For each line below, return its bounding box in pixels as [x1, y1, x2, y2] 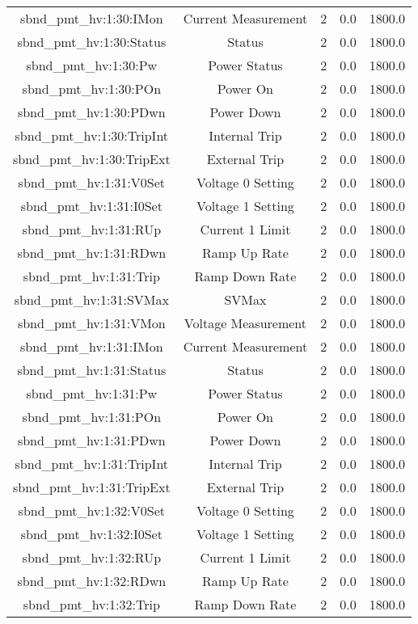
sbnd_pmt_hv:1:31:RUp [22, 220, 162, 238]
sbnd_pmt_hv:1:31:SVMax [14, 290, 169, 309]
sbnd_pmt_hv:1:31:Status [17, 360, 167, 379]
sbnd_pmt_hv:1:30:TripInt [15, 126, 169, 145]
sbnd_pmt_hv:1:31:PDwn [17, 431, 166, 449]
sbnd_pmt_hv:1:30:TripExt [13, 150, 171, 168]
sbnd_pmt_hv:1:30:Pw [26, 56, 158, 74]
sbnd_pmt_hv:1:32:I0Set [20, 525, 163, 543]
